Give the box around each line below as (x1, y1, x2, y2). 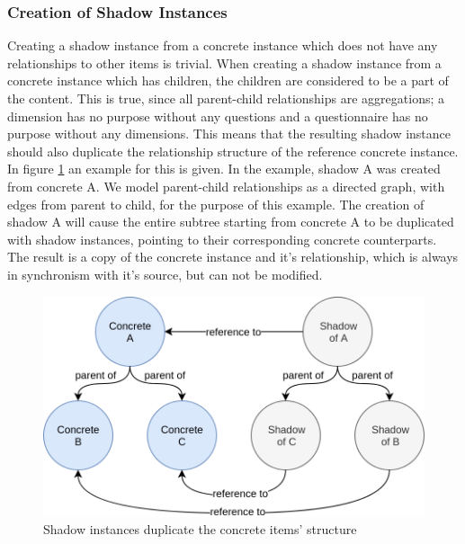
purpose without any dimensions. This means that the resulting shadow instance (7, 124, 452, 143)
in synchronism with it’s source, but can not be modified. (7, 264, 323, 283)
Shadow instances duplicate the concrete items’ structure (43, 520, 357, 539)
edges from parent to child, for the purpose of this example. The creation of (7, 194, 425, 213)
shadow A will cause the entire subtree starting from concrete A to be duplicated (7, 212, 454, 231)
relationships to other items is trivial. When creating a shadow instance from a (7, 53, 442, 72)
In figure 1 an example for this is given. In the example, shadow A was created (7, 159, 441, 178)
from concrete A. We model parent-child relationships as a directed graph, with (7, 176, 445, 195)
